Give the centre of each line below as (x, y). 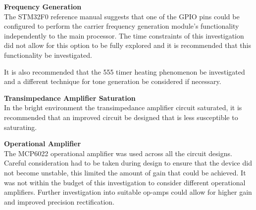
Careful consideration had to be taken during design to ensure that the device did (128, 163)
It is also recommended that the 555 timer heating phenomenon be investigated (125, 71)
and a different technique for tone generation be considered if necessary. (113, 81)
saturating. (21, 127)
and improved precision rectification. (59, 201)
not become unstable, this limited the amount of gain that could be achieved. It (125, 172)
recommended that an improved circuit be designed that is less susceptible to (121, 117)
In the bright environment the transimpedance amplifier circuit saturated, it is (123, 107)
